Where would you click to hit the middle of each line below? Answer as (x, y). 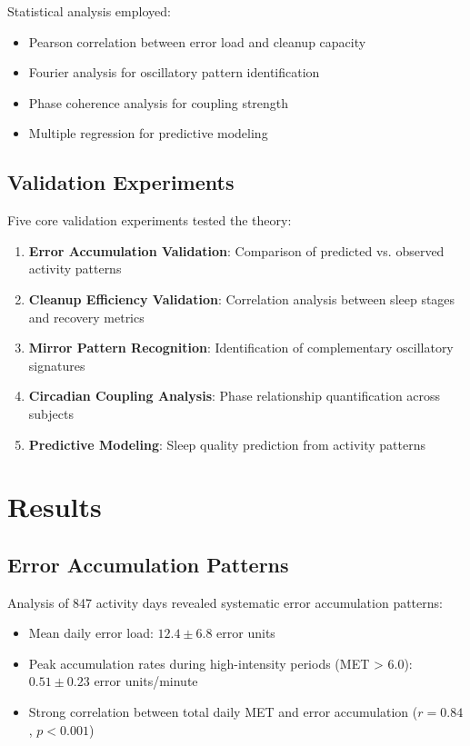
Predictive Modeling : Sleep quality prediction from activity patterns (227, 444)
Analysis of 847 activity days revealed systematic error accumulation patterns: (225, 602)
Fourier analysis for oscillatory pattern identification (174, 72)
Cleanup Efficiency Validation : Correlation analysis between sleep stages (242, 298)
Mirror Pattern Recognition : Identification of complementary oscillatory (241, 348)
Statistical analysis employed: (89, 11)
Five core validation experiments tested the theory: (150, 220)
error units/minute (146, 681)
